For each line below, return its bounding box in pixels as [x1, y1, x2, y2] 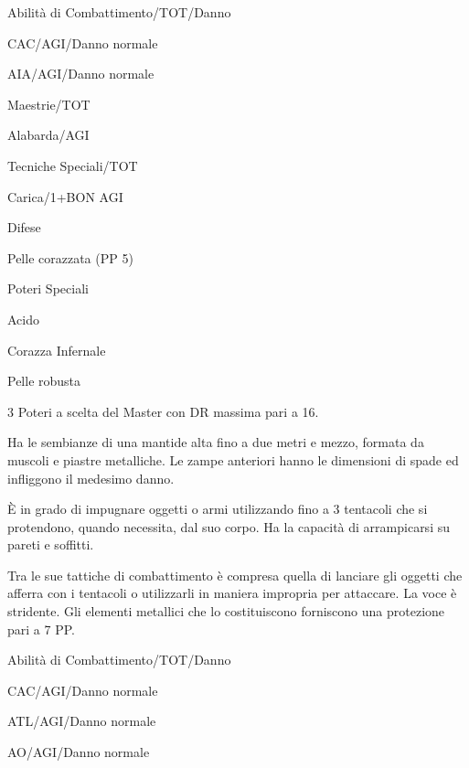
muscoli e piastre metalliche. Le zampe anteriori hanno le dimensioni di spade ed [7, 450, 459, 469]
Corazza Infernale [7, 340, 106, 359]
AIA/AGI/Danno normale [7, 64, 155, 83]
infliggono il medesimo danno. [7, 468, 175, 487]
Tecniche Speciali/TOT [7, 155, 138, 175]
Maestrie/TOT [7, 94, 91, 113]
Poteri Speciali [7, 279, 89, 298]
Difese [7, 218, 41, 237]
